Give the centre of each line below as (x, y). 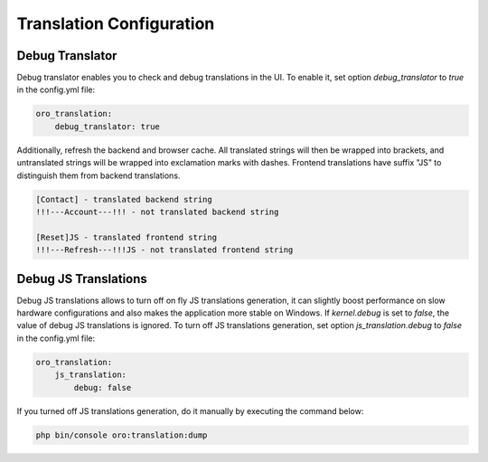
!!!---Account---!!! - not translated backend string (157, 212)
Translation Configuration (116, 24)
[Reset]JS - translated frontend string (126, 237)
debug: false (103, 387)
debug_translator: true (107, 126)
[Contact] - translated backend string (124, 199)
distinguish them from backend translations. (99, 175)
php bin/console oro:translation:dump (122, 435)
